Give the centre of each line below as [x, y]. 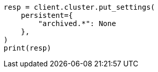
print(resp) [27, 48]
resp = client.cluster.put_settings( [80, 7]
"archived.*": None [77, 23]
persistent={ [47, 15]
